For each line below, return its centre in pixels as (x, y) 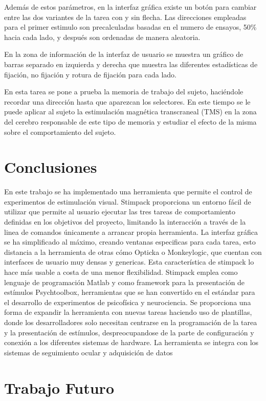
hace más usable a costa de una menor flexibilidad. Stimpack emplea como (121, 272)
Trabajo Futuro (59, 387)
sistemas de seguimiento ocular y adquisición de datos (88, 352)
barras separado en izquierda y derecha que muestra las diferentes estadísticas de (131, 64)
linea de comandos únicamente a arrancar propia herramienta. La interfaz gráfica (131, 232)
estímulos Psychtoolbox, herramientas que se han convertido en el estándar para (130, 292)
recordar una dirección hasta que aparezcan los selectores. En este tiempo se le (127, 101)
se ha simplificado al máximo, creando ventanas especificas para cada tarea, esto (130, 242)
